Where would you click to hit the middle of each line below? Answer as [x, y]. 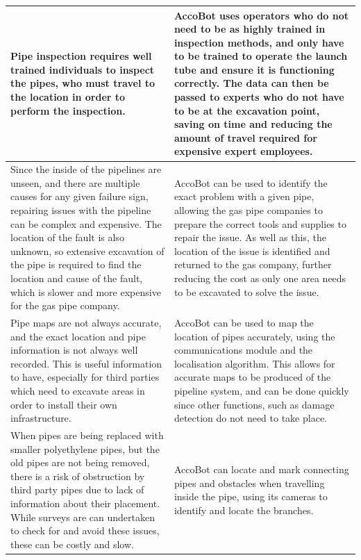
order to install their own [64, 404]
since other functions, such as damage [254, 404]
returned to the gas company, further [253, 264]
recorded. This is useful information [86, 363]
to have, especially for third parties [85, 377]
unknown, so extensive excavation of [87, 250]
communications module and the [243, 350]
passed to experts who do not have [259, 97]
